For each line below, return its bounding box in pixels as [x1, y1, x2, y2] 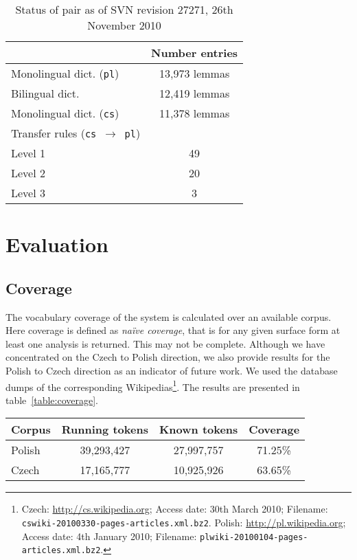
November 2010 [87, 17, 161, 33]
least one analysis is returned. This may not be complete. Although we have [5, 336, 325, 350]
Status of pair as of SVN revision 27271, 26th [15, 1, 233, 17]
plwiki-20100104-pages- [199, 532, 308, 542]
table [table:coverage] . [5, 392, 99, 407]
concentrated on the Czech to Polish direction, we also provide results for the [5, 350, 330, 364]
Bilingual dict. [11, 85, 80, 101]
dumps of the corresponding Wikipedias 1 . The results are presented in [5, 377, 300, 394]
